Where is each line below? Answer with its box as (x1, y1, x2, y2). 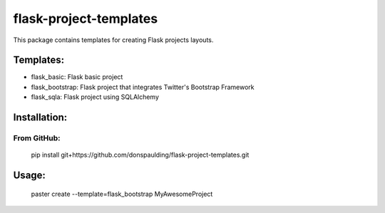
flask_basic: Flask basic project (31, 73, 123, 81)
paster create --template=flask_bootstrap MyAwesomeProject (31, 189, 213, 198)
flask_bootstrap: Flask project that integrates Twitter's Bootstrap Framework (31, 83, 255, 91)
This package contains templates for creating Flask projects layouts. (13, 36, 214, 44)
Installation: (13, 111, 68, 124)
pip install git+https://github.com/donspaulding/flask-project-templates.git (31, 150, 250, 160)
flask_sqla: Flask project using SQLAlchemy (31, 93, 160, 101)
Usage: (13, 170, 46, 182)
